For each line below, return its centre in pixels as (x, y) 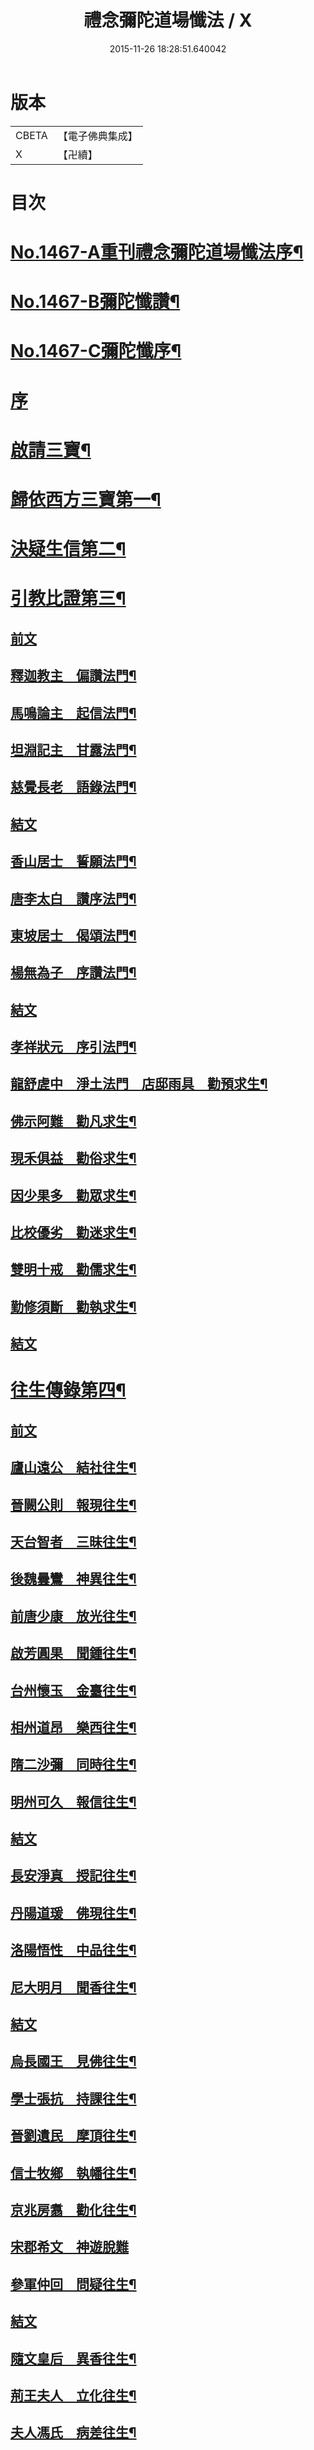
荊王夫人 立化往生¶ (73, 2395)
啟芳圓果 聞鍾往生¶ (73, 1653)
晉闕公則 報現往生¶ (73, 1504)
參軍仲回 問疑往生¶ (73, 2284)
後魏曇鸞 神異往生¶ (73, 1579)
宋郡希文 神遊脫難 (69, 2247)
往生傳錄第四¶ (68, 1390)
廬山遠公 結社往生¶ (73, 1467)
